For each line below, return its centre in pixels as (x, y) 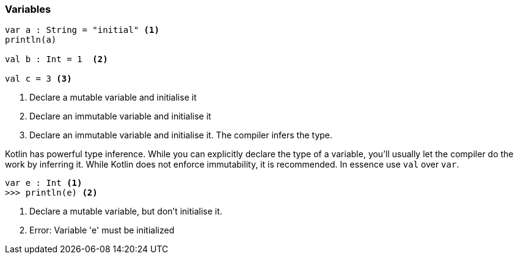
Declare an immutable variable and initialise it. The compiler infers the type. (181, 135)
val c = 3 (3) (38, 79)
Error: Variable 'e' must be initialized (102, 230)
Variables (28, 9)
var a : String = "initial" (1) (82, 30)
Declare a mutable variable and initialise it (113, 98)
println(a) (31, 40)
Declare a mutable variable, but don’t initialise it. (126, 211)
